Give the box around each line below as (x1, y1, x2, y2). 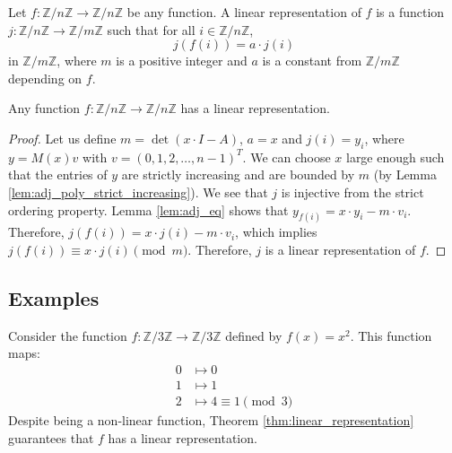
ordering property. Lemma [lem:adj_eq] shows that (8, 200, 289, 219)
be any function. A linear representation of (126, 3, 361, 21)
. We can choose (242, 147, 331, 166)
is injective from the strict (281, 182, 424, 201)
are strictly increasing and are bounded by (121, 165, 355, 184)
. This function (350, 326, 432, 344)
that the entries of (8, 165, 108, 184)
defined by (225, 326, 282, 344)
